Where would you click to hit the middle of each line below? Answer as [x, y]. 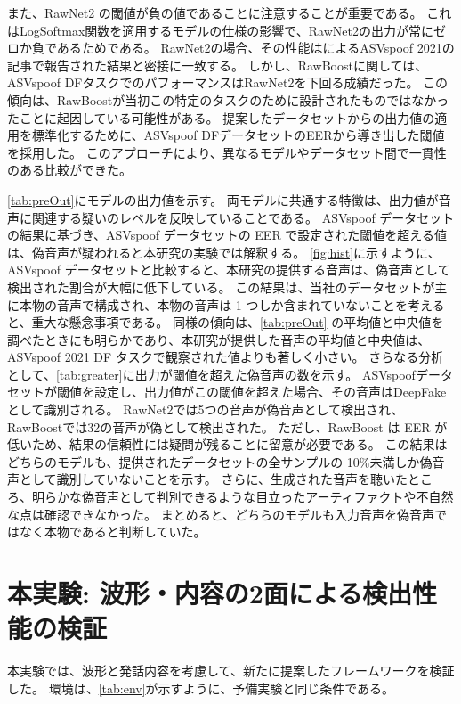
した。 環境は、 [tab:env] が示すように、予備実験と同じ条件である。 [201, 688]
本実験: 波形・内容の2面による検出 [210, 593]
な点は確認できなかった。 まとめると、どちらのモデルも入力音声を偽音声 [221, 514]
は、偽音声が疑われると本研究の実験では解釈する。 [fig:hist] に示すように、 [224, 252]
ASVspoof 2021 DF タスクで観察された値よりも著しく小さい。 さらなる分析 [226, 357]
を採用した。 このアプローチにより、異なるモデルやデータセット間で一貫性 [227, 152]
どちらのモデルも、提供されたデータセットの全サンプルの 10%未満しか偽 [220, 461]
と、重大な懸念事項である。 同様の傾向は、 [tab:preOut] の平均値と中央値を [226, 322]
